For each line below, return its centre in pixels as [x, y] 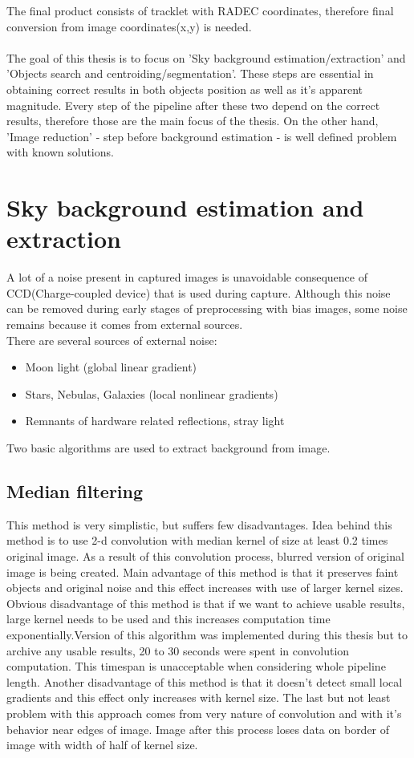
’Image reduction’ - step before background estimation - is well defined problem [202, 136]
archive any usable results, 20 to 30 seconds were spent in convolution [178, 650]
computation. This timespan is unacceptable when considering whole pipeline [196, 666]
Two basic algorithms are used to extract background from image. [168, 448]
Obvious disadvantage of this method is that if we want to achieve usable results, [206, 603]
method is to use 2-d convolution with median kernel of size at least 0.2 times [197, 540]
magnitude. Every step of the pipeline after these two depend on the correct [193, 105]
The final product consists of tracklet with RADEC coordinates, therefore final [200, 10]
